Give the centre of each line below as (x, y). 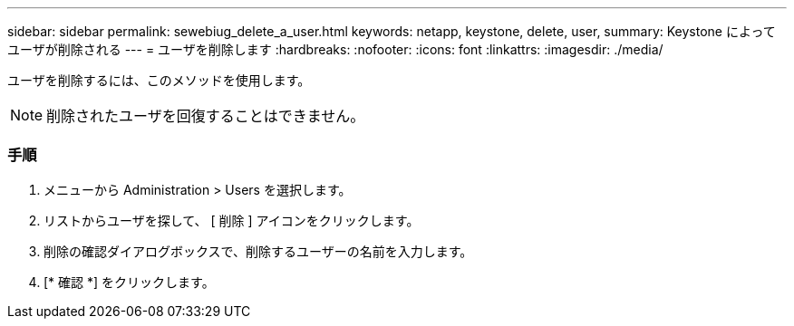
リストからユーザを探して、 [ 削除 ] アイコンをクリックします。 (232, 220)
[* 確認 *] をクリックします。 (129, 282)
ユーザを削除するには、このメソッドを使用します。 (159, 80)
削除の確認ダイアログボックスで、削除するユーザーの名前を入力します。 (258, 251)
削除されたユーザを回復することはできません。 (206, 116)
